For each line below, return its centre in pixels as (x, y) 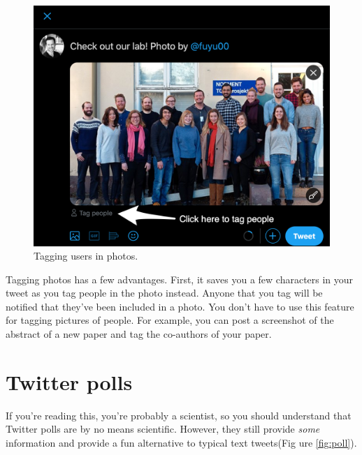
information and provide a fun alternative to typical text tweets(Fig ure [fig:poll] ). (181, 442)
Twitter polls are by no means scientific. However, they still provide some (163, 429)
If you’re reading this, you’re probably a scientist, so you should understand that (179, 415)
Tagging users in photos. (86, 256)
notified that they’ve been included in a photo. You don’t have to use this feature (180, 306)
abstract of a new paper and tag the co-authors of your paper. (139, 334)
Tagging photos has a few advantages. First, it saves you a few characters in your (180, 279)
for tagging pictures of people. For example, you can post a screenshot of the (170, 320)
